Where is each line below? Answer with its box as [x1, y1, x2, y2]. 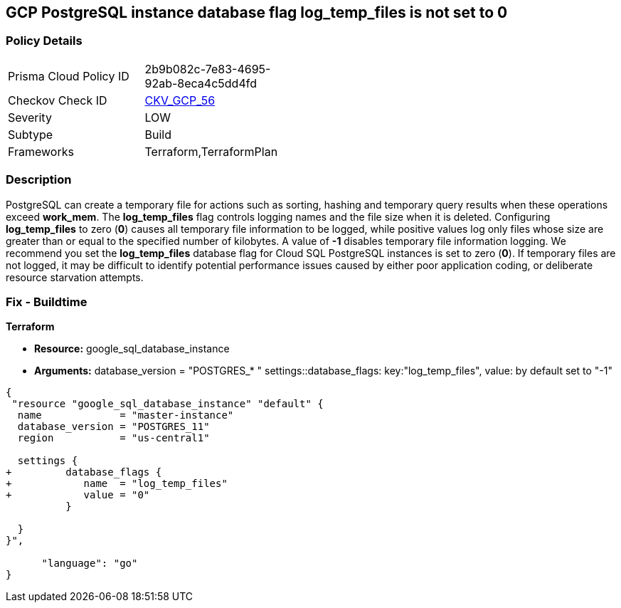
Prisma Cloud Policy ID [8, 68, 129, 83]
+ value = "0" [6, 489, 150, 501]
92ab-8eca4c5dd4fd [144, 75, 257, 90]
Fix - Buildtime [6, 294, 87, 309]
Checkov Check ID [8, 93, 107, 108]
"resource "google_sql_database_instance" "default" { [11, 398, 324, 410]
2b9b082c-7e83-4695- [144, 61, 271, 76]
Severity [8, 110, 52, 125]
